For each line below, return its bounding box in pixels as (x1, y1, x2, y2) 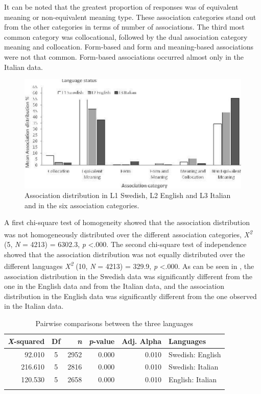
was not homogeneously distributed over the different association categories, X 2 (4, 228, 252, 239)
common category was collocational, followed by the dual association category (4, 31, 248, 42)
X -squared (8, 335, 45, 346)
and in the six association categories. (25, 200, 139, 210)
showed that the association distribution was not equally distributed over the (4, 249, 245, 259)
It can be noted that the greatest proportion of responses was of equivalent (4, 2, 239, 12)
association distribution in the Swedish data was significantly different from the (4, 270, 252, 281)
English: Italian (168, 374, 217, 385)
